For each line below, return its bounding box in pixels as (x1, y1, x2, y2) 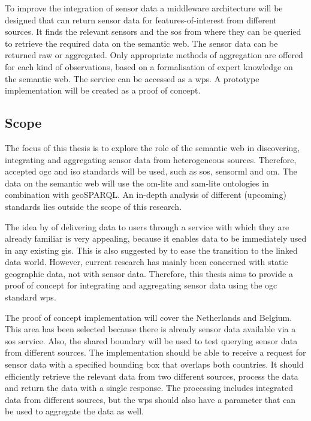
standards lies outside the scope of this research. (5, 200, 182, 212)
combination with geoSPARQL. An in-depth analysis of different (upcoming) (5, 188, 286, 201)
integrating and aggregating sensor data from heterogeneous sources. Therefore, (5, 153, 297, 166)
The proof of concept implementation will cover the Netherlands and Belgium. (5, 311, 292, 323)
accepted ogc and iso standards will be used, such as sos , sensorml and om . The (5, 165, 297, 178)
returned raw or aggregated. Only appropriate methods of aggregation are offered (5, 49, 303, 61)
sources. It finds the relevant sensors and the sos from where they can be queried (5, 25, 301, 38)
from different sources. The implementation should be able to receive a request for (5, 346, 306, 359)
